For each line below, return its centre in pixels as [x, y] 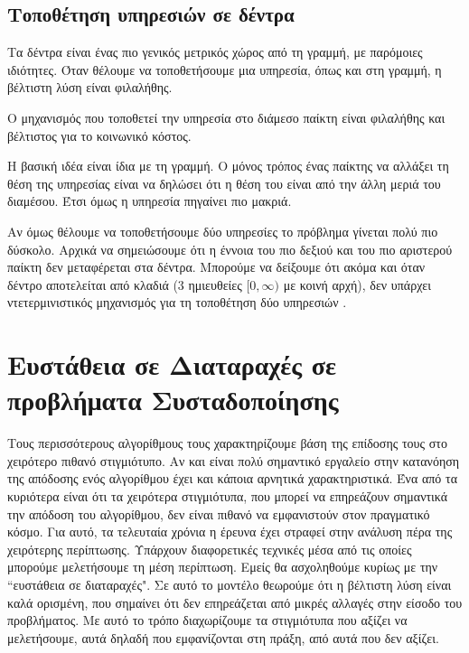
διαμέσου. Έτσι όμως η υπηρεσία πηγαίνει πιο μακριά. [150, 201]
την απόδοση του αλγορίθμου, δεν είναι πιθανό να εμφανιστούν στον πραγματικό [219, 513]
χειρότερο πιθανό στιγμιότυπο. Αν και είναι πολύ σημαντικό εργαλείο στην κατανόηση [234, 460]
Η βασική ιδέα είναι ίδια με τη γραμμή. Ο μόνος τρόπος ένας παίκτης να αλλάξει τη [228, 166]
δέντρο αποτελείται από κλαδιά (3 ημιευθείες [125, 284]
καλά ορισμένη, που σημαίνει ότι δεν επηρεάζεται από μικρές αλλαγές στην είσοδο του [235, 602]
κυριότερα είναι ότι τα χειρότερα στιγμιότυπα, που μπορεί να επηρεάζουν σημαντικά [228, 496]
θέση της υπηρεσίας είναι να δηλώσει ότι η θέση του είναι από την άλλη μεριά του [224, 183]
